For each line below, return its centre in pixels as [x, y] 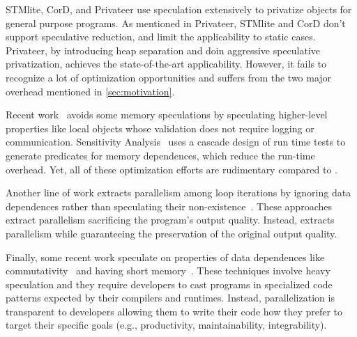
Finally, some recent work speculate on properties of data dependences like [165, 257]
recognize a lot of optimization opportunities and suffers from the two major [169, 77]
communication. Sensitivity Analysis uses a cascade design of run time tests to [176, 142]
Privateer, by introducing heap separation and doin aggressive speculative [163, 50]
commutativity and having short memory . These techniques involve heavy [168, 271]
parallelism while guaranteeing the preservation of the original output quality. [172, 233]
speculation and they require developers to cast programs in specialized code [169, 284]
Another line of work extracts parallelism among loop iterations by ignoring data [178, 193]
